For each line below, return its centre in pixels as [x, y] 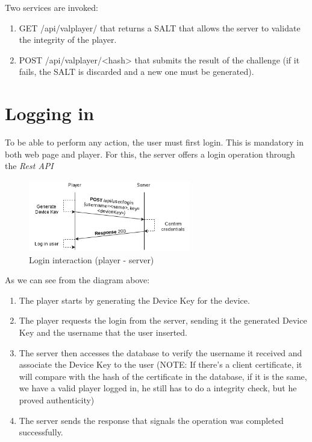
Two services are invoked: [51, 7]
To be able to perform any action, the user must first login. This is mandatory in [154, 142]
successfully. [41, 432]
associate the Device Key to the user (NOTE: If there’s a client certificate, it [161, 364]
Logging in [50, 113]
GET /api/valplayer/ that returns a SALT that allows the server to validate [160, 27]
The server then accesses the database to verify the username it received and [161, 352]
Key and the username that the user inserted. [103, 332]
